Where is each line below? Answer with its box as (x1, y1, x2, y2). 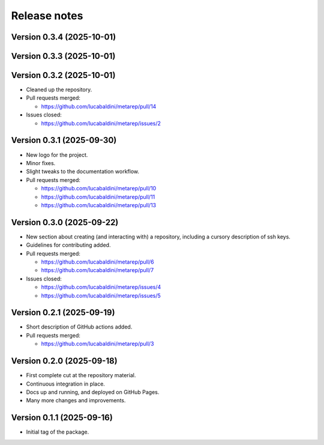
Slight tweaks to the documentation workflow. (26, 168, 140, 175)
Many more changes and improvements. (26, 397, 126, 404)
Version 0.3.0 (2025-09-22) (11, 217, 119, 228)
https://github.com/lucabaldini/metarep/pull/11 (41, 193, 155, 201)
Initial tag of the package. (26, 428, 89, 435)
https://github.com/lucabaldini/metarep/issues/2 (41, 120, 161, 127)
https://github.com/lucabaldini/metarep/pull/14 (41, 103, 157, 110)
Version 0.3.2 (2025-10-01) (11, 70, 116, 80)
